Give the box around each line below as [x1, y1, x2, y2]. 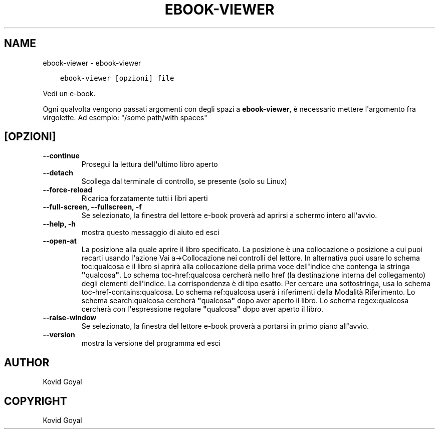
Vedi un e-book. [43, 89, 96, 98]
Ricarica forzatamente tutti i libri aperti [81, 194, 208, 203]
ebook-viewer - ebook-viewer [43, 58, 141, 67]
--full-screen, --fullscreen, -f [43, 202, 142, 211]
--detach [43, 168, 73, 177]
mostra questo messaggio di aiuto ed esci [81, 228, 220, 237]
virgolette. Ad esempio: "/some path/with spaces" [43, 113, 207, 122]
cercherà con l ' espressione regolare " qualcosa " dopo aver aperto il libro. [81, 305, 324, 314]
